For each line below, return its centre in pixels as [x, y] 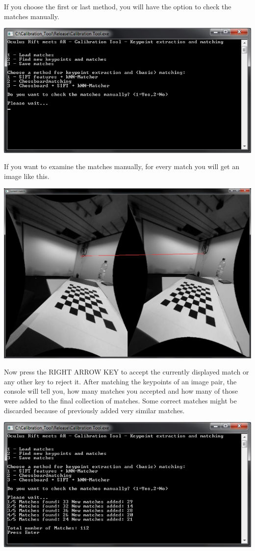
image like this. [27, 176]
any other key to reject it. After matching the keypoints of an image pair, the [120, 381]
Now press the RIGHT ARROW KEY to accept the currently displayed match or [127, 372]
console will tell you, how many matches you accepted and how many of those [121, 391]
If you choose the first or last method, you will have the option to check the [118, 6]
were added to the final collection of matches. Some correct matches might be [120, 400]
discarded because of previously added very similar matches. [94, 410]
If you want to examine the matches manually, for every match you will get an [122, 166]
